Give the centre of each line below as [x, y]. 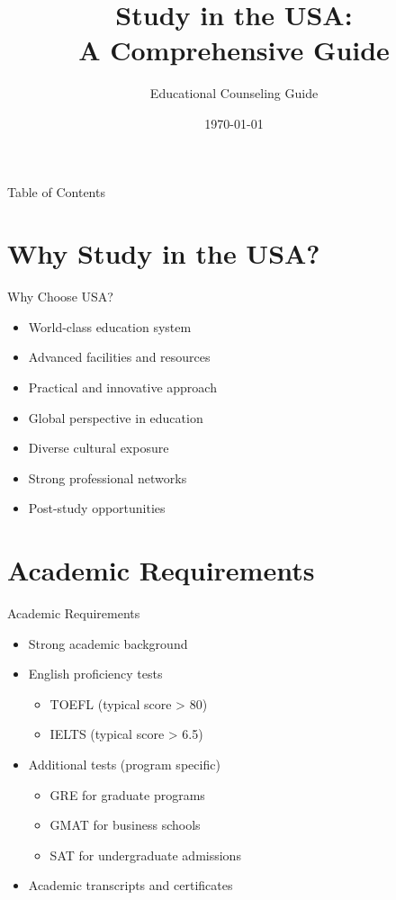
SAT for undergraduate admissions [145, 855]
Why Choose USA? [60, 297]
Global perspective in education [116, 417]
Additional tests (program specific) [124, 765]
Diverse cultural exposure [99, 448]
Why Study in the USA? [164, 253]
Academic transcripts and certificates [130, 885]
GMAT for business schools [125, 825]
